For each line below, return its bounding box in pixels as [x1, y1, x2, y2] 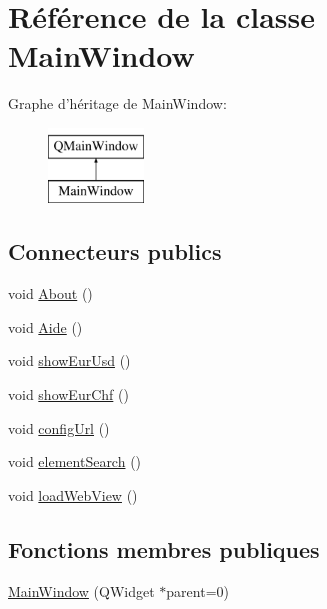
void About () [8, 283, 93, 304]
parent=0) [166, 580, 229, 601]
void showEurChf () [8, 384, 129, 405]
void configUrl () [8, 417, 110, 438]
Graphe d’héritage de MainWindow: [8, 93, 227, 114]
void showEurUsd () [8, 350, 131, 371]
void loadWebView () [8, 484, 138, 505]
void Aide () [8, 316, 83, 337]
